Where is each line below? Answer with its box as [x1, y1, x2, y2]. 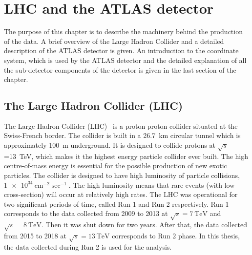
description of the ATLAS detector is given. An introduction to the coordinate [4, 45, 239, 56]
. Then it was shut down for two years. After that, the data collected [41, 219, 248, 230]
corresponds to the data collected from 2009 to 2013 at [4, 208, 168, 218]
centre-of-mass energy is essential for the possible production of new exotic [4, 160, 227, 171]
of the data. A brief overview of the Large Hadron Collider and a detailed [4, 36, 224, 46]
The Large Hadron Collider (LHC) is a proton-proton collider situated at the [4, 120, 238, 131]
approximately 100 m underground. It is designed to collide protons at [4, 140, 215, 150]
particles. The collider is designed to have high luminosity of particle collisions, [4, 170, 240, 180]
